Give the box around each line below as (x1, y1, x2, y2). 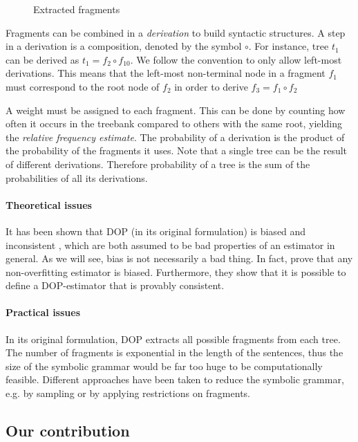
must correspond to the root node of (6, 79, 160, 93)
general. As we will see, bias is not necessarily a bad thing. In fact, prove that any (6, 251, 353, 266)
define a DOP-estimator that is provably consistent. (6, 278, 225, 293)
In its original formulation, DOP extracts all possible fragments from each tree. (6, 331, 341, 346)
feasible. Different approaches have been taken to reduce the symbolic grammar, (6, 372, 344, 387)
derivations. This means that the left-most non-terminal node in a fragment (6, 66, 326, 80)
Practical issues (6, 305, 81, 320)
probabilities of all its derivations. (6, 170, 148, 185)
